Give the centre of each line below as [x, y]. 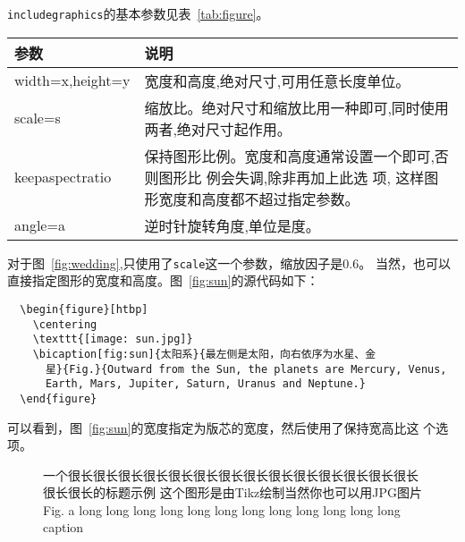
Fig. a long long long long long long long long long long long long [222, 509]
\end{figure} [59, 398]
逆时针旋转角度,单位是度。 [232, 225]
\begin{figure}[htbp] [84, 309]
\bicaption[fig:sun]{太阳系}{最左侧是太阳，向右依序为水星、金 [204, 354]
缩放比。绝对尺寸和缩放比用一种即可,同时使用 [296, 107]
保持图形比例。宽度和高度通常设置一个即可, [289, 156]
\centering [65, 324]
